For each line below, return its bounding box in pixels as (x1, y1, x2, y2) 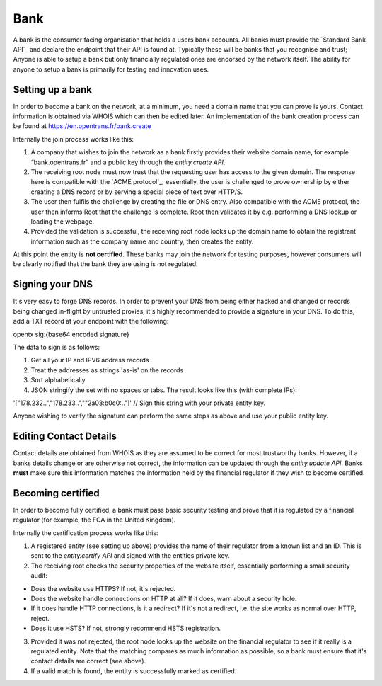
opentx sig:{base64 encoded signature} (13, 330, 130, 338)
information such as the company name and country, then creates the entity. (30, 237, 254, 246)
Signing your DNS (13, 278, 93, 290)
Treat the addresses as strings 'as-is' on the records (30, 365, 184, 375)
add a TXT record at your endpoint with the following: (13, 317, 169, 326)
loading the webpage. (30, 217, 95, 226)
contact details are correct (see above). (30, 657, 146, 665)
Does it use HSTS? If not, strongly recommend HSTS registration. (30, 624, 221, 633)
